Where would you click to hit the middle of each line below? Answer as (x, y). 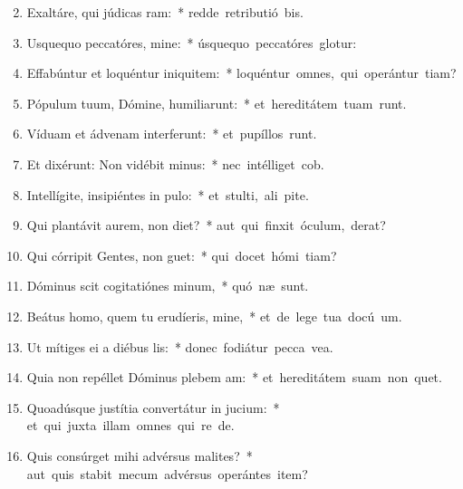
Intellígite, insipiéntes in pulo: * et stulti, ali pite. (168, 194)
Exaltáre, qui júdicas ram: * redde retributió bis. (165, 12)
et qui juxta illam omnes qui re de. (130, 425)
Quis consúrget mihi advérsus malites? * (140, 455)
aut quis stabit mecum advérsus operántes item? (167, 473)
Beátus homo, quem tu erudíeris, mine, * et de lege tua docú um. (214, 316)
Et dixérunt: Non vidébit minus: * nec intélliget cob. (175, 163)
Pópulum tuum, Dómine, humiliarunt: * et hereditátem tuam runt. (217, 103)
